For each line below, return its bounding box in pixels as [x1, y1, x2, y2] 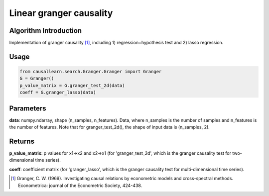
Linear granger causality [9, 7, 113, 18]
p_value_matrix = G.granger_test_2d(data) [19, 83, 125, 88]
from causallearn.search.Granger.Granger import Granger [19, 69, 162, 75]
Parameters [9, 104, 46, 112]
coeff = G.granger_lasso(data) [19, 90, 97, 96]
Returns [9, 137, 35, 145]
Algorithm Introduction [9, 26, 82, 35]
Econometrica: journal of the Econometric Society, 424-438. [18, 182, 142, 189]
